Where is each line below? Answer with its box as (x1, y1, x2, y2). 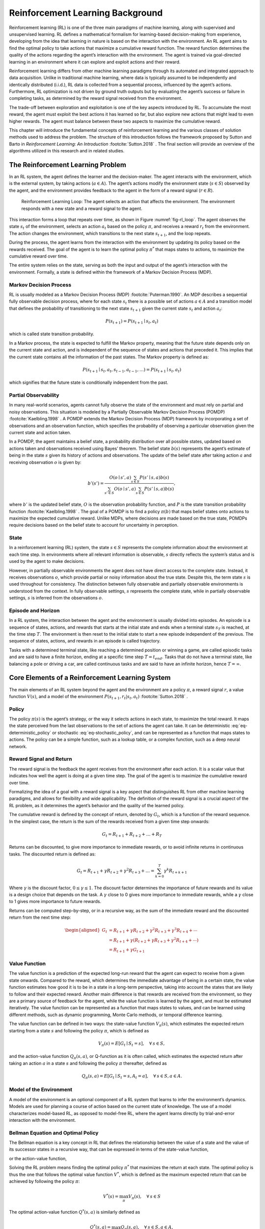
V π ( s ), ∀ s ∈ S (128, 1194, 161, 1200)
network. (9, 743, 27, 749)
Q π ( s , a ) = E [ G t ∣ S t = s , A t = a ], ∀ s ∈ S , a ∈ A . (81, 1073, 183, 1080)
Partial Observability (9, 392, 59, 399)
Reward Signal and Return (9, 756, 72, 762)
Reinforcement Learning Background (9, 7, 163, 18)
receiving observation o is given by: (9, 459, 82, 465)
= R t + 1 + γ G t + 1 (108, 947, 145, 954)
